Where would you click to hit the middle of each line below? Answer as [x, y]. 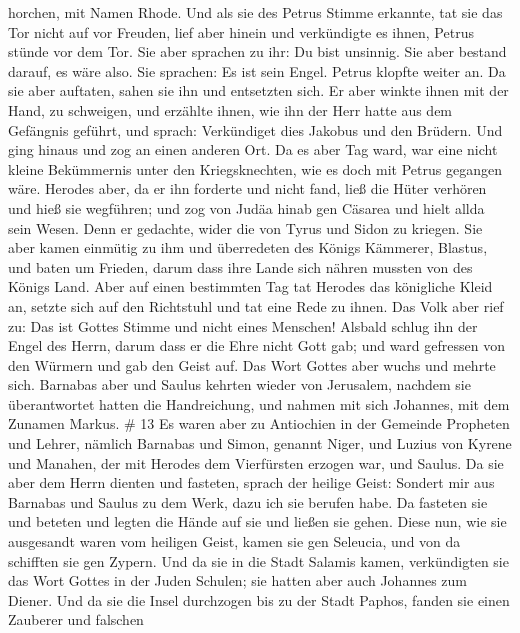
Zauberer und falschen [76, 619]
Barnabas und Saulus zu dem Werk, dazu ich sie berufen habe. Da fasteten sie [248, 501]
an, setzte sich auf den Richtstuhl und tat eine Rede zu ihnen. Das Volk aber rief [256, 305]
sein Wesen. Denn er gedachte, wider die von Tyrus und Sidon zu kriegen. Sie [245, 227]
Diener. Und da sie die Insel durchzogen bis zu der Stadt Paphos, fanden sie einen [259, 599]
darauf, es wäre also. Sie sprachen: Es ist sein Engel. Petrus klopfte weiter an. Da [257, 70]
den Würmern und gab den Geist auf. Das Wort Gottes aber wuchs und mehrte [252, 364]
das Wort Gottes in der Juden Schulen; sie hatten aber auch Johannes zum [238, 580]
